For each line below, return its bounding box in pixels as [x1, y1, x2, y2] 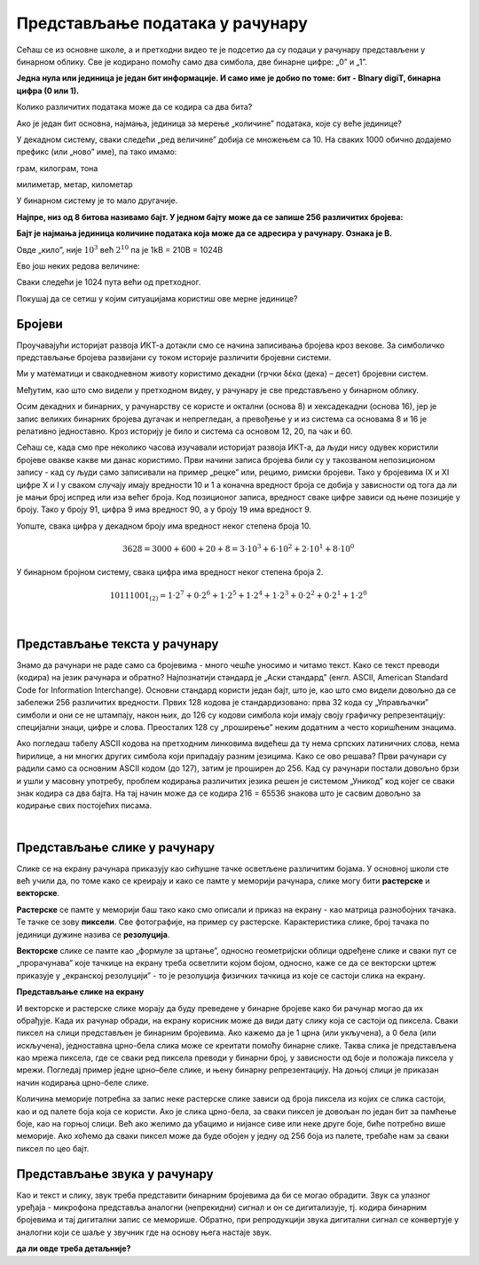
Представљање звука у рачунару [16, 1167, 214, 1182]
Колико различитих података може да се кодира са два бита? [16, 102, 253, 113]
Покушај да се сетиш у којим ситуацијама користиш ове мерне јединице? [16, 293, 298, 303]
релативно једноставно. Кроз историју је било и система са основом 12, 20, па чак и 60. [16, 426, 354, 436]
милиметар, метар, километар [16, 179, 133, 190]
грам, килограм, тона [16, 162, 98, 173]
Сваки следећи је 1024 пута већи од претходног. [16, 277, 201, 287]
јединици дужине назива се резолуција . [16, 929, 170, 939]
